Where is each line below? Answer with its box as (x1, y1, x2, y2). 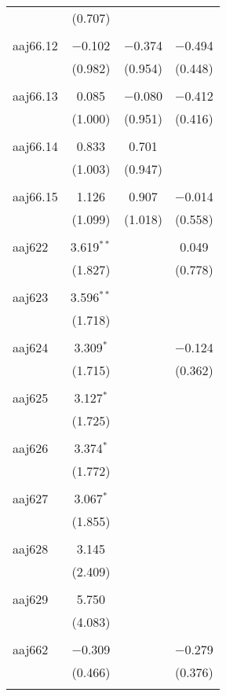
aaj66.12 (13, 36, 58, 54)
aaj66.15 (13, 187, 58, 205)
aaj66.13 (13, 87, 58, 105)
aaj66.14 (13, 137, 58, 155)
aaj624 (13, 338, 49, 356)
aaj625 (13, 389, 49, 407)
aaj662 (13, 640, 49, 658)
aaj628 (13, 539, 49, 558)
